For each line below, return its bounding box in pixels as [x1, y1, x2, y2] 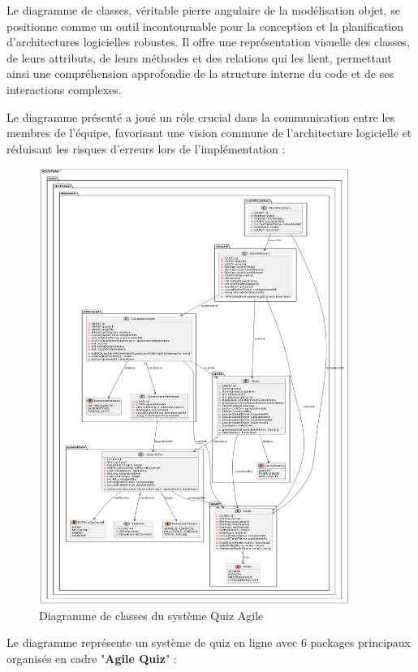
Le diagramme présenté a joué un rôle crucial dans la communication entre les [6, 108, 395, 125]
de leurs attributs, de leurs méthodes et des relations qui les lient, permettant [6, 49, 392, 66]
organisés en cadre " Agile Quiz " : [6, 649, 177, 666]
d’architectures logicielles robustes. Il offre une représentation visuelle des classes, [6, 33, 410, 50]
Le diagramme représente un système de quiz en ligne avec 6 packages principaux [6, 634, 411, 651]
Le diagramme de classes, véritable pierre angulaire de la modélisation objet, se [6, 2, 400, 18]
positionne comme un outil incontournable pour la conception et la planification [6, 17, 404, 34]
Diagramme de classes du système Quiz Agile [39, 606, 264, 623]
